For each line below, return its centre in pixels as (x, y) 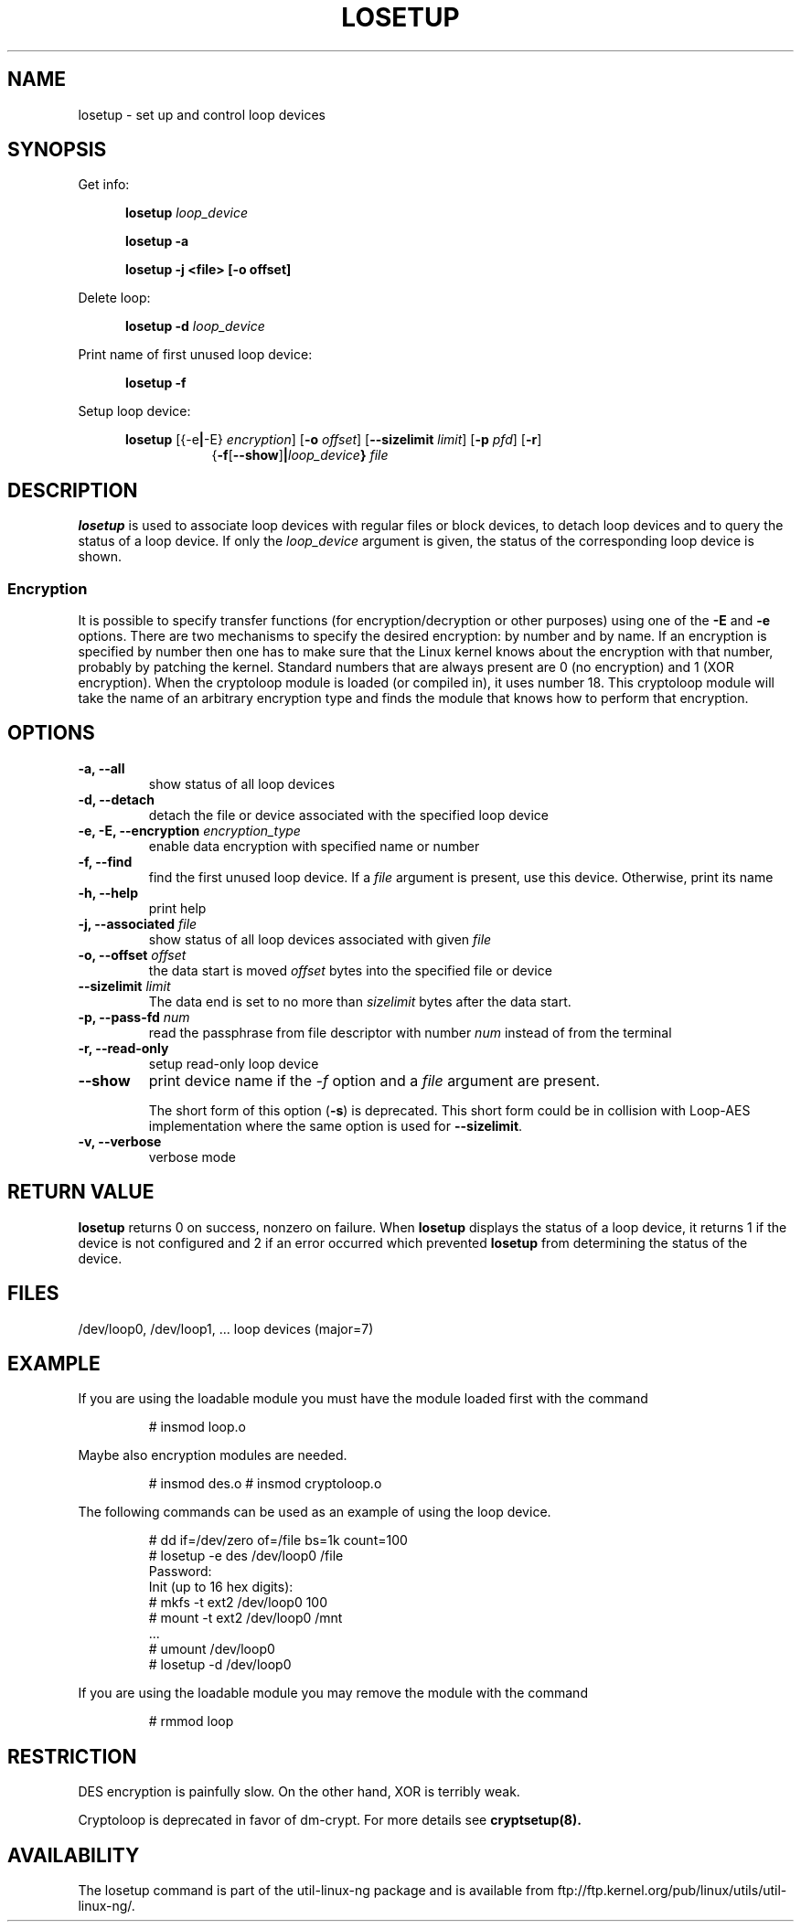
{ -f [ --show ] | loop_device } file (300, 455)
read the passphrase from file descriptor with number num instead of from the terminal (410, 1032)
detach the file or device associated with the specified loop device (349, 815)
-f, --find (105, 861)
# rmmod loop (191, 1721)
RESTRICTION (72, 1756)
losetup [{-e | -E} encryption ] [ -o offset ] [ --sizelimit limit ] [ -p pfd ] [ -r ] (334, 440)
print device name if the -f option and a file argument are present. (374, 1080)
